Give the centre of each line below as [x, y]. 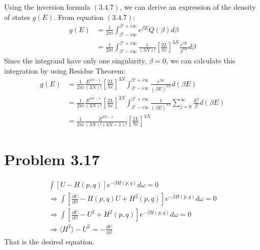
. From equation [79, 17]
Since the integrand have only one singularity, [75, 60]
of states [17, 17]
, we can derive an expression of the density [188, 7]
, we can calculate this [201, 60]
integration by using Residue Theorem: [65, 70]
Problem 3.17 [52, 159]
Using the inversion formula [47, 7]
